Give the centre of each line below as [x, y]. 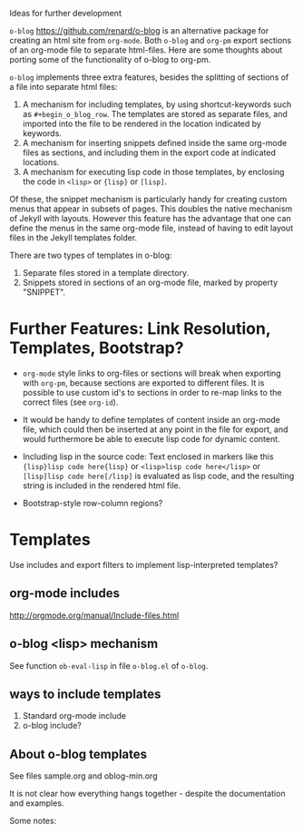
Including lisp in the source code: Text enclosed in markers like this [148, 456]
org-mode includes [65, 593]
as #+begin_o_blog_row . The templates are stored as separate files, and [155, 114]
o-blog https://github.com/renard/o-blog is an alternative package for [139, 30]
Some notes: [33, 821]
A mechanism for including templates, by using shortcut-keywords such [157, 104]
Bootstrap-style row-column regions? [93, 503]
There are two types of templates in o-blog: [91, 255]
